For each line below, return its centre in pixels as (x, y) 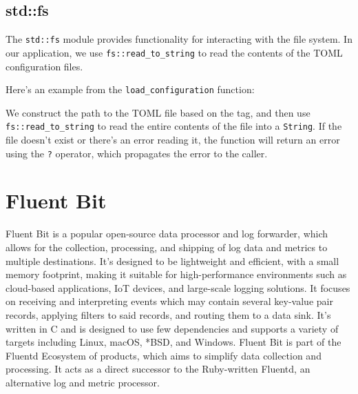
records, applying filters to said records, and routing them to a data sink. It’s (168, 314)
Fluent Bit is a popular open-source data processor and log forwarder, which (167, 234)
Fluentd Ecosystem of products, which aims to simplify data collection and (164, 355)
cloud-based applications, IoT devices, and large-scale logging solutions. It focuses (178, 287)
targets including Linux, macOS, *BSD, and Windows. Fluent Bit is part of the (173, 342)
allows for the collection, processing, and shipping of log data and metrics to (167, 247)
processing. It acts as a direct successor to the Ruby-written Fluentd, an (158, 369)
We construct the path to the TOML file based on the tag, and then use (158, 112)
